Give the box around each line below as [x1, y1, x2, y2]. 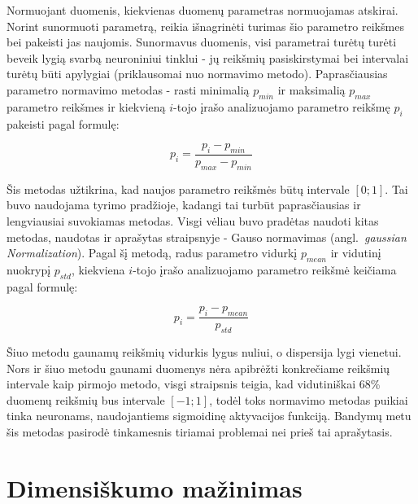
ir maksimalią [277, 81, 346, 98]
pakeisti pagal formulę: [7, 115, 120, 132]
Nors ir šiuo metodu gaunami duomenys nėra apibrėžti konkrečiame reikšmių [7, 359, 390, 376]
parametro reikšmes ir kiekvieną [7, 98, 166, 115]
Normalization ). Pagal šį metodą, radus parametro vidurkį [7, 244, 298, 261]
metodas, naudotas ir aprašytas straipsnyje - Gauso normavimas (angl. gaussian [7, 228, 407, 245]
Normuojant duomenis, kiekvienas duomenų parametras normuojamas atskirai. [7, 2, 398, 18]
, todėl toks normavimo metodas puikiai [209, 391, 408, 408]
